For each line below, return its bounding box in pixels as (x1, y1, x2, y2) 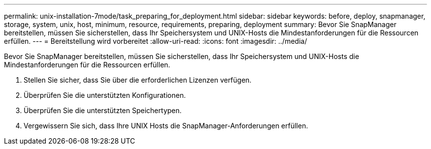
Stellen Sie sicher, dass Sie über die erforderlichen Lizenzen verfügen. (24, 76, 252, 84)
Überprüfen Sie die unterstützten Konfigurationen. (24, 91, 186, 99)
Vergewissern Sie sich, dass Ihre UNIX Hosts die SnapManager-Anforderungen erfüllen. (24, 121, 308, 130)
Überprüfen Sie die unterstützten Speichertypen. (24, 106, 182, 115)
